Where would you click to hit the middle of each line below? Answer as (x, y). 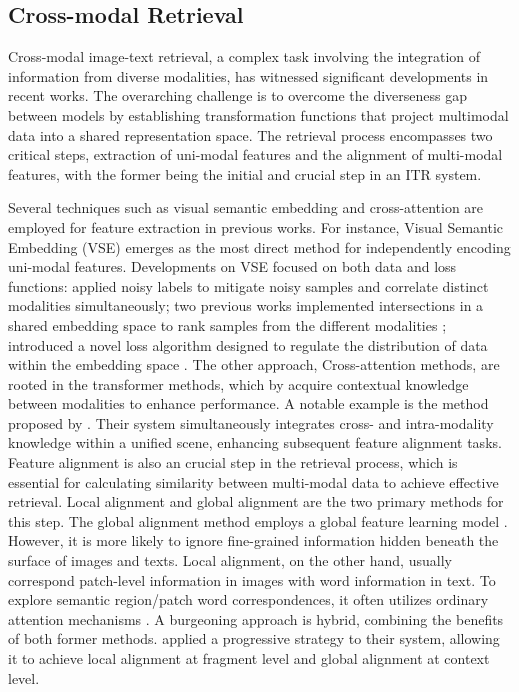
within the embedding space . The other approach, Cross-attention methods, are (254, 364)
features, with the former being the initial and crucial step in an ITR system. (245, 173)
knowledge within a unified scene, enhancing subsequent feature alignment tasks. (255, 442)
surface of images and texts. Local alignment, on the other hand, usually (230, 560)
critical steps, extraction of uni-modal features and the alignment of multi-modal (255, 154)
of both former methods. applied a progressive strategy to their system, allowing (254, 638)
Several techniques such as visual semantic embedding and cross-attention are (246, 207)
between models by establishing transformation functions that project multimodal (258, 114)
